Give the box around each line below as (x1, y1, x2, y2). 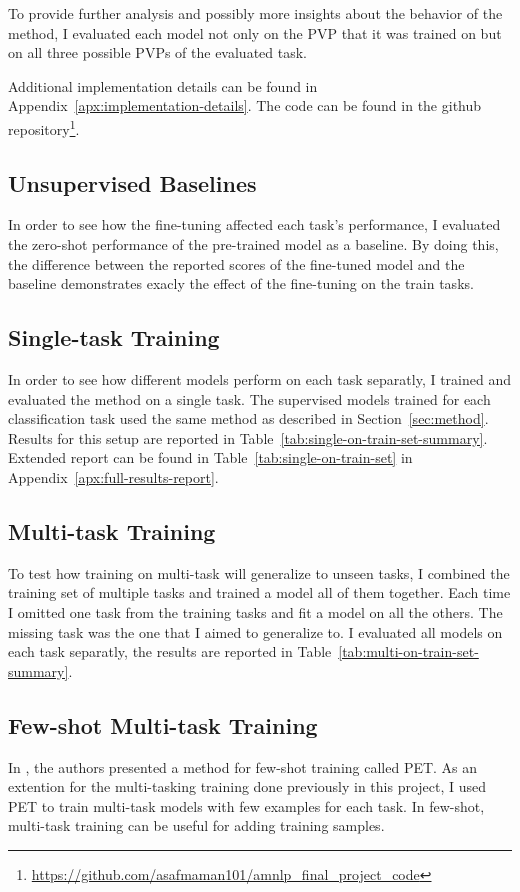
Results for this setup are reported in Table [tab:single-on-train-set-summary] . (8, 427, 488, 448)
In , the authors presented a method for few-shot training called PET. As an (8, 756, 478, 777)
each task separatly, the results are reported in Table (8, 641, 332, 662)
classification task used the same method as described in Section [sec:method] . (8, 408, 489, 429)
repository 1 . (8, 115, 80, 139)
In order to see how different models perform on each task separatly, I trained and (8, 369, 512, 389)
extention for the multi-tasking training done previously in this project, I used (8, 776, 487, 797)
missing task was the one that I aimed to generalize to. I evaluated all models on (8, 621, 503, 642)
